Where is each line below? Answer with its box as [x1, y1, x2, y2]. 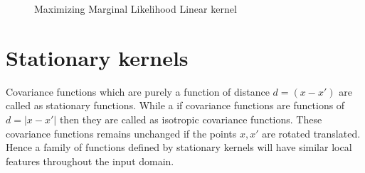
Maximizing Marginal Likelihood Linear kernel [34, 1, 237, 16]
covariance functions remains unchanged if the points [6, 125, 237, 140]
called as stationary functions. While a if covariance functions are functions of [6, 98, 345, 113]
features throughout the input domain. [6, 153, 174, 168]
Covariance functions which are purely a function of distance [6, 84, 270, 99]
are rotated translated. [262, 125, 361, 140]
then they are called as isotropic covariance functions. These [59, 111, 322, 126]
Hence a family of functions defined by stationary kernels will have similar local [6, 140, 352, 155]
